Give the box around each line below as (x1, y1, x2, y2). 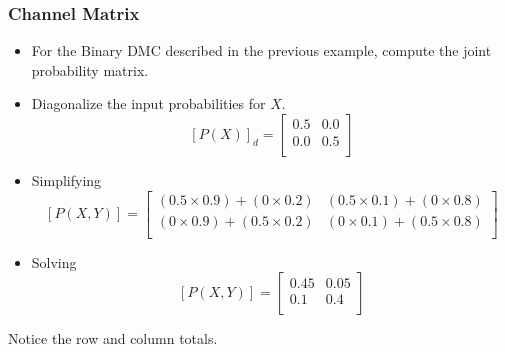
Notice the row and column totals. (8, 328, 218, 349)
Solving (31, 251, 77, 272)
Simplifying (31, 170, 102, 190)
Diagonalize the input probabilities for (31, 93, 266, 114)
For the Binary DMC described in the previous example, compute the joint (31, 40, 492, 61)
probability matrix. (31, 59, 149, 80)
